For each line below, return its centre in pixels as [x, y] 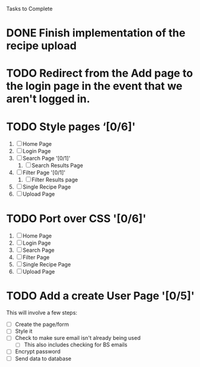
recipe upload [42, 46]
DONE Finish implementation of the [96, 33]
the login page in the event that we [94, 86]
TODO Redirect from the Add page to [100, 73]
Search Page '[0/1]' [46, 158]
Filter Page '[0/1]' [44, 173]
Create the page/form [42, 324]
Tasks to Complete [30, 9]
